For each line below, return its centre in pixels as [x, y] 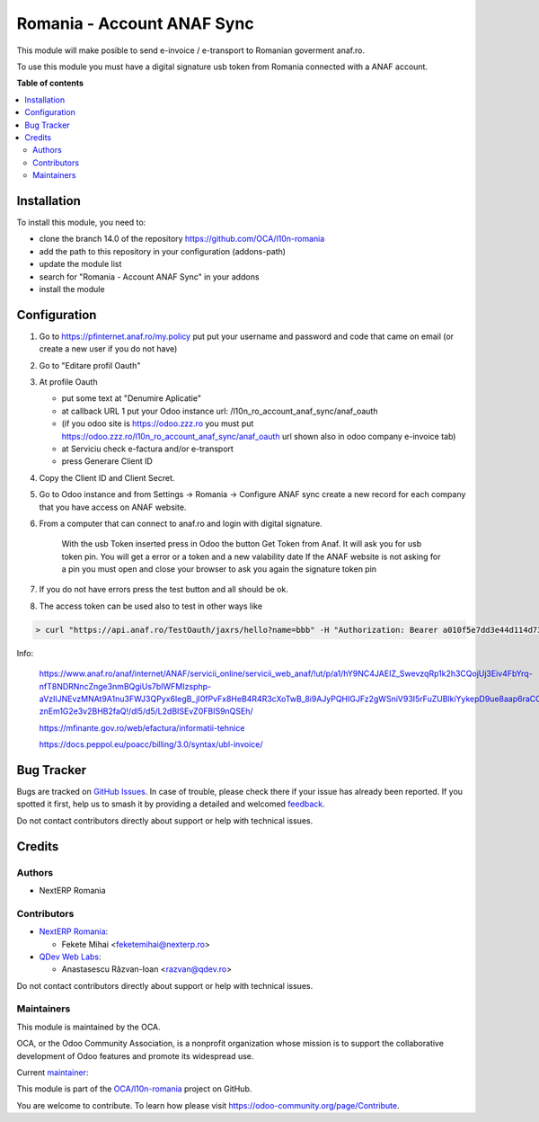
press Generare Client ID [107, 461]
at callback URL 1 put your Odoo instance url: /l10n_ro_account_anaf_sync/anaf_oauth [220, 411]
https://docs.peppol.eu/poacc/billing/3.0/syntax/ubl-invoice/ [151, 744]
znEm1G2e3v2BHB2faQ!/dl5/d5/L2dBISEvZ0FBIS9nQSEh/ [146, 711]
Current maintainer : [53, 1073]
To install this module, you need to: [81, 222]
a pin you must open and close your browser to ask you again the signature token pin [219, 569]
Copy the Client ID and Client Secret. [107, 477]
